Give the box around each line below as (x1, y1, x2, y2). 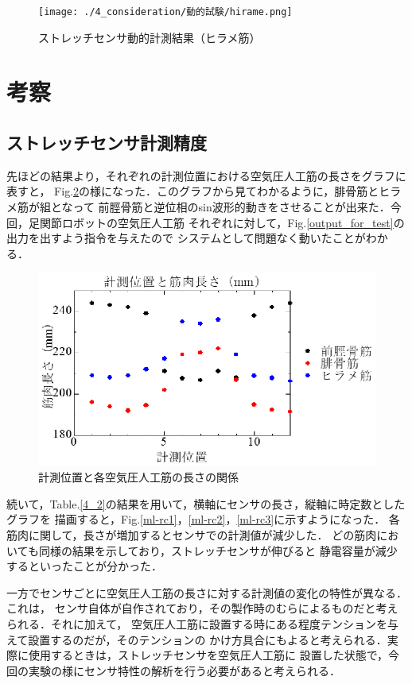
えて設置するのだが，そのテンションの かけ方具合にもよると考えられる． (6, 631, 387, 647)
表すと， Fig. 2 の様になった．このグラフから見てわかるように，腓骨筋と (6, 183, 379, 199)
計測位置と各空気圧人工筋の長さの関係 (38, 469, 239, 485)
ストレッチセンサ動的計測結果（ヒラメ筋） (38, 29, 261, 45)
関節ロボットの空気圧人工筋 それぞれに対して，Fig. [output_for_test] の (39, 214, 405, 230)
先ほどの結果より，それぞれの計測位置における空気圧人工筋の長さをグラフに (6, 167, 406, 184)
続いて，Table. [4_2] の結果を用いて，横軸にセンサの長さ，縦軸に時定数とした (6, 495, 406, 512)
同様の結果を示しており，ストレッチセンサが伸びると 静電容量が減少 (38, 542, 398, 558)
